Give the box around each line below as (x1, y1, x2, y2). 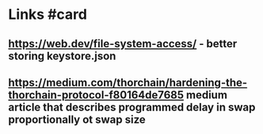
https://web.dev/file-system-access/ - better (8, 37, 238, 50)
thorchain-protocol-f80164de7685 (8, 88, 185, 102)
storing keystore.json (8, 49, 116, 62)
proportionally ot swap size (8, 113, 147, 126)
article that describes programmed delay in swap (8, 100, 256, 114)
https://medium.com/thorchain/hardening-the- (8, 76, 248, 89)
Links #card (8, 6, 87, 24)
